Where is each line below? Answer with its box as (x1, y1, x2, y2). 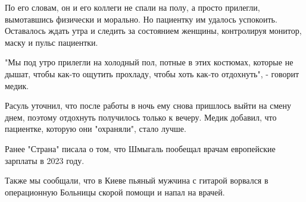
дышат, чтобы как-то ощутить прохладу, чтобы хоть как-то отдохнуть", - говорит (5, 67, 299, 80)
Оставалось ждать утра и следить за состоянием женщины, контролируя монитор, (5, 24, 302, 37)
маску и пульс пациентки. (5, 36, 98, 48)
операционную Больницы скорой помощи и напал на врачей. (5, 185, 225, 198)
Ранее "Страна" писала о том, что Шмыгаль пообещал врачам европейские (5, 142, 276, 154)
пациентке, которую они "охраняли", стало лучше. (5, 122, 186, 135)
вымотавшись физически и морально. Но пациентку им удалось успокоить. (5, 12, 277, 25)
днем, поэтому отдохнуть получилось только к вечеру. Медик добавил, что (5, 111, 277, 123)
